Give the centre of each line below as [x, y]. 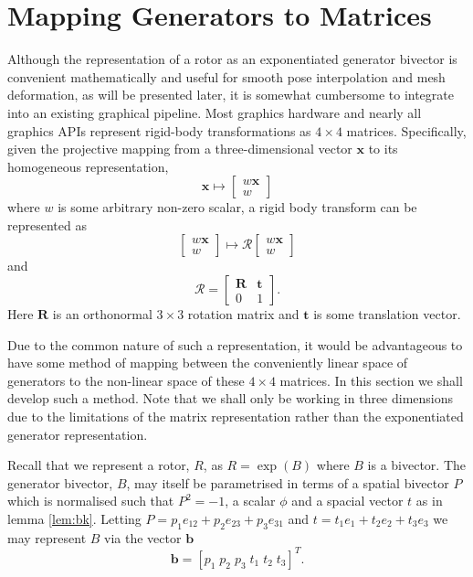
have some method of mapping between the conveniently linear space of [208, 363]
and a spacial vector [347, 501]
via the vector [143, 537]
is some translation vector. [387, 314]
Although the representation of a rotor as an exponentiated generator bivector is [232, 59]
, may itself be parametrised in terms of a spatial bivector [288, 482]
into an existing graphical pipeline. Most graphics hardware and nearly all [215, 112]
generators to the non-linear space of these [126, 380]
